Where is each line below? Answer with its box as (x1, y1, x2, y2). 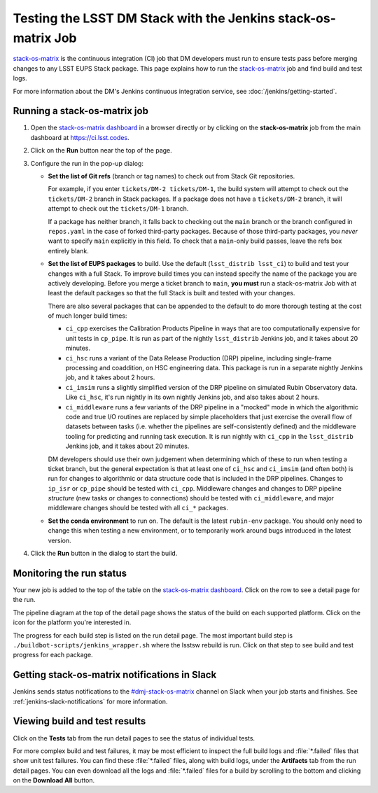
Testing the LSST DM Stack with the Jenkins (13, 10, 276, 26)
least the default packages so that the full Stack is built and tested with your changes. (48, 289, 295, 297)
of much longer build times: (48, 311, 127, 320)
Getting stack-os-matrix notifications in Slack (13, 669, 217, 681)
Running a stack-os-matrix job (13, 105, 148, 117)
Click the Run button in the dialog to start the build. (30, 549, 178, 558)
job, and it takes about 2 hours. (65, 373, 155, 381)
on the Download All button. (13, 776, 95, 785)
